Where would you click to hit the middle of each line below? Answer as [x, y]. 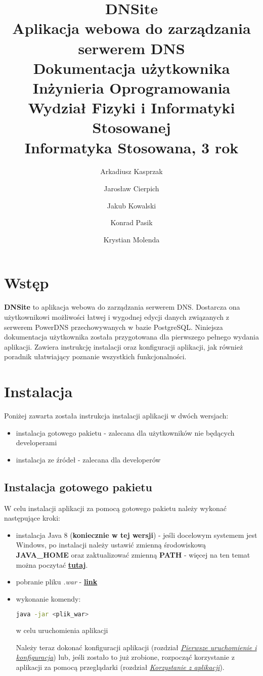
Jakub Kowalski [131, 205]
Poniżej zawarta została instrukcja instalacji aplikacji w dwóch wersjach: [116, 416]
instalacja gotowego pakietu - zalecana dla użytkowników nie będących [125, 432]
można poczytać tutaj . [52, 564]
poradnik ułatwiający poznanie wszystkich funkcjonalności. [95, 356]
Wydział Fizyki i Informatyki [131, 108]
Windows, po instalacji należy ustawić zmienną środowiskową [111, 545]
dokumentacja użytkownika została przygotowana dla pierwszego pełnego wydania [131, 337]
